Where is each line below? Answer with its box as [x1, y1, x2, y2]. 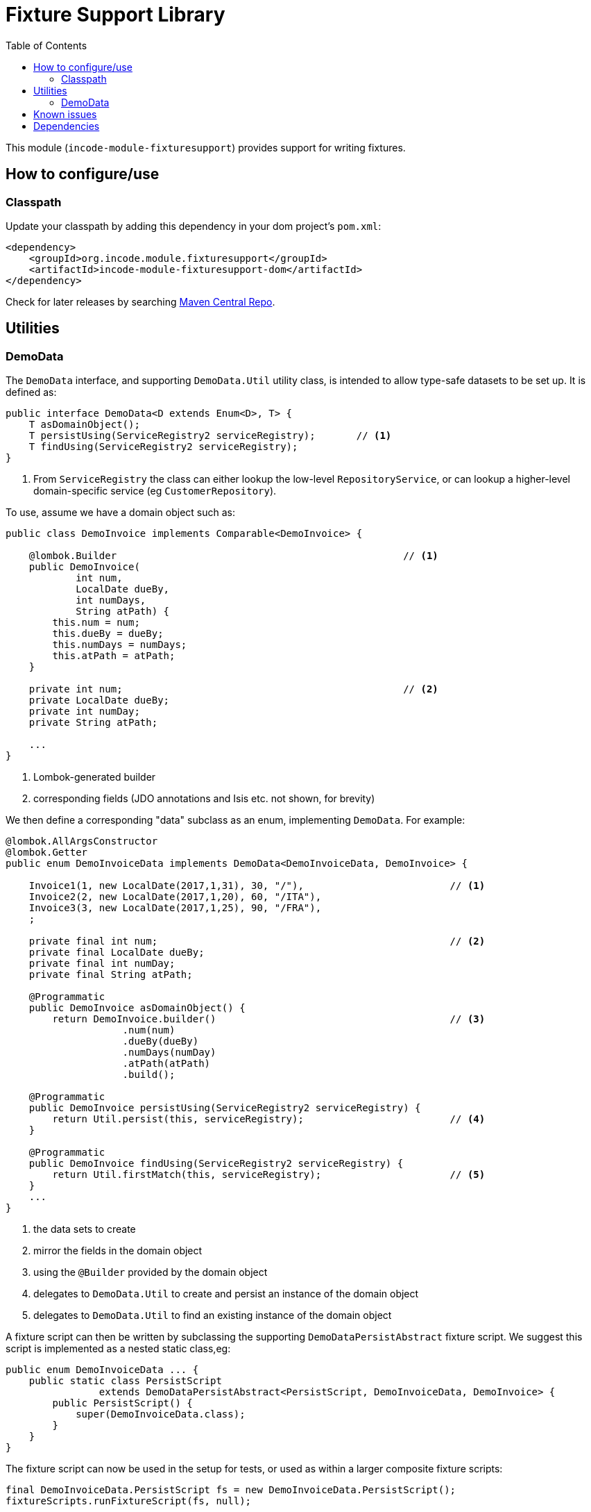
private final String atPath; [28, 969, 193, 981]
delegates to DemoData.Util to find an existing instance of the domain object [33, 1309, 392, 1322]
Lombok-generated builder [33, 771, 156, 783]
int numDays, [76, 595, 146, 606]
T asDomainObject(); [28, 419, 140, 431]
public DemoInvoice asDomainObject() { [28, 1002, 246, 1014]
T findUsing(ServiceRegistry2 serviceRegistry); [28, 441, 298, 453]
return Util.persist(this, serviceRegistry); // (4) [52, 1113, 486, 1125]
